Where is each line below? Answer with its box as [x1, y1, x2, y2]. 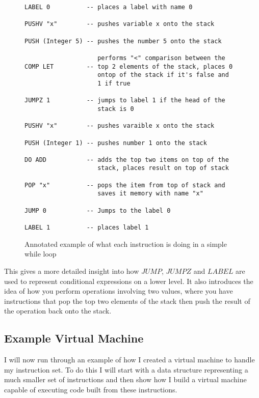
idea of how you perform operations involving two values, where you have [4, 286, 233, 296]
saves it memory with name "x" [97, 190, 203, 197]
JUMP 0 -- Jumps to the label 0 [24, 207, 171, 214]
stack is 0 [97, 105, 134, 112]
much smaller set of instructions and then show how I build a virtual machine [4, 374, 247, 385]
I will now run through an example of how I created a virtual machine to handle [4, 354, 255, 365]
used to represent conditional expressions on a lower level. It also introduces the [4, 275, 253, 286]
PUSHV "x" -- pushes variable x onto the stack [24, 20, 215, 28]
